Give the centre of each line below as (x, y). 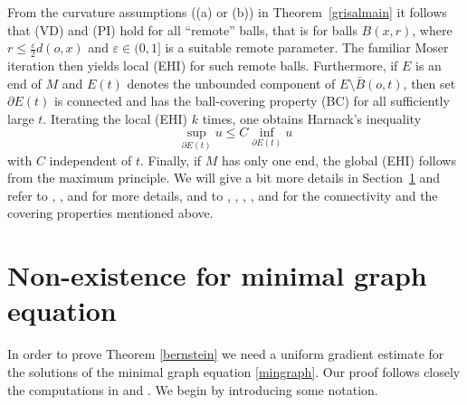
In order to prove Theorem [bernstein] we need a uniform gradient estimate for (226, 354)
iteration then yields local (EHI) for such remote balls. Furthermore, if (203, 66)
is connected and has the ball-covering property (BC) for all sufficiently (252, 101)
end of (24, 83)
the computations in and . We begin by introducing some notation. (193, 389)
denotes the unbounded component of (231, 83)
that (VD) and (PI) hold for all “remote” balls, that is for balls (182, 29)
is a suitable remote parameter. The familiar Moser (307, 47)
